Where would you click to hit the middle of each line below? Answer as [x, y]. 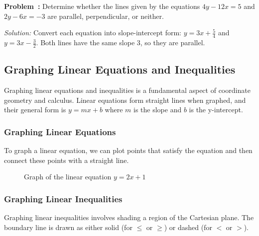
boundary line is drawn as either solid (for [68, 227]
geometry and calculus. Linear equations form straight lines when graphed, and [125, 100]
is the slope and [158, 110]
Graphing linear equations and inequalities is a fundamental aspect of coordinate [127, 90]
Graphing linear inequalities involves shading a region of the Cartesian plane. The [129, 217]
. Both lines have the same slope [85, 42]
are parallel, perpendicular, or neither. [106, 16]
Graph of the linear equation [68, 177]
